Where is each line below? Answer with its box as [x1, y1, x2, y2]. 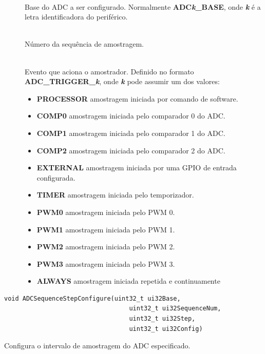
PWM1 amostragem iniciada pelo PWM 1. [36, 224, 175, 234]
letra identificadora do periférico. [25, 11, 128, 22]
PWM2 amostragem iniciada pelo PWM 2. [36, 241, 175, 252]
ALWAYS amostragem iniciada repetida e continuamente [36, 276, 220, 286]
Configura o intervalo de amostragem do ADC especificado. [4, 340, 191, 351]
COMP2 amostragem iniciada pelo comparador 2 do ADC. [36, 145, 225, 155]
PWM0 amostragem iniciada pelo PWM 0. [36, 206, 175, 217]
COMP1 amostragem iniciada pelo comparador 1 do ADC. [36, 127, 225, 138]
